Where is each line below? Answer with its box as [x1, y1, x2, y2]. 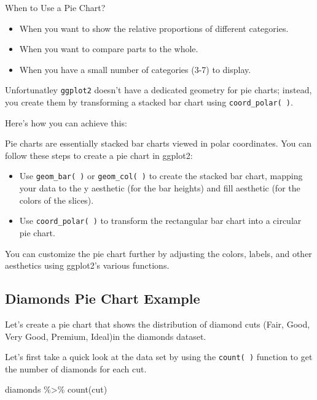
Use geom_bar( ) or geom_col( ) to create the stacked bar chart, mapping [19, 169, 303, 182]
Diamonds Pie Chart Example [5, 289, 200, 308]
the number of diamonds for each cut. [5, 362, 147, 375]
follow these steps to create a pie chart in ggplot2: [5, 148, 193, 161]
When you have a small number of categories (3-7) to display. [19, 63, 251, 75]
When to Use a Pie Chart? [5, 1, 106, 13]
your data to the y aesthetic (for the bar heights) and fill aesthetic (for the [19, 182, 300, 194]
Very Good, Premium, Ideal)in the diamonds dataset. [5, 329, 206, 342]
